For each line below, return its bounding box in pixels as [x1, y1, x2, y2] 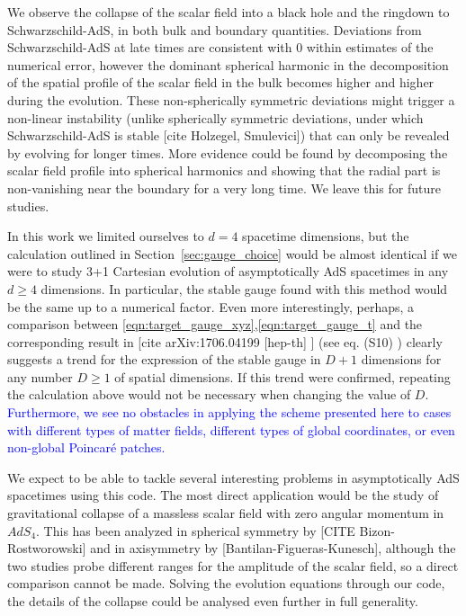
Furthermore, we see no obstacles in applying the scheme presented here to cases [7, 403, 452, 422]
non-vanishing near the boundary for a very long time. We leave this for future [7, 178, 441, 197]
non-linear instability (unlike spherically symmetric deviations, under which [7, 108, 424, 127]
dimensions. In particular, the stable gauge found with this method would [40, 279, 448, 298]
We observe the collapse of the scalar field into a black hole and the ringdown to [7, 3, 450, 21]
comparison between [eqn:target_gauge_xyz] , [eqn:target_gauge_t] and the [7, 315, 423, 334]
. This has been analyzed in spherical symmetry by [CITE [36, 521, 355, 540]
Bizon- [359, 521, 396, 540]
